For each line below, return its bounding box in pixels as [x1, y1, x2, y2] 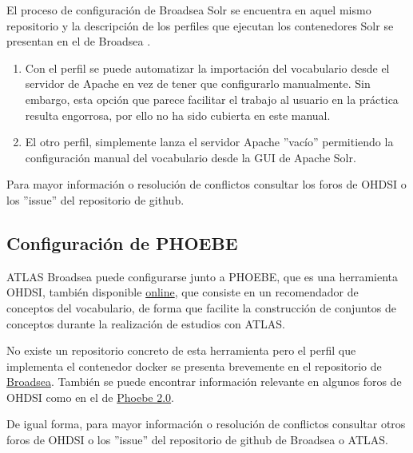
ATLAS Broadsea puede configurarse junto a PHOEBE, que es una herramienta [6, 268, 399, 284]
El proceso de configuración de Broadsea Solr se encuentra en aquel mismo [6, 2, 371, 18]
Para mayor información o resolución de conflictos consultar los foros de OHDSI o [6, 176, 407, 193]
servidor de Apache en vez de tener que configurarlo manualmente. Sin [25, 75, 371, 92]
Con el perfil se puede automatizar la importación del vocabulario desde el [25, 59, 390, 76]
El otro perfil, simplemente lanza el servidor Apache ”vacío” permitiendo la [25, 133, 394, 150]
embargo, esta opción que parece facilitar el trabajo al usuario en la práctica [25, 90, 399, 107]
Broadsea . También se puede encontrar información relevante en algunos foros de [6, 373, 402, 390]
